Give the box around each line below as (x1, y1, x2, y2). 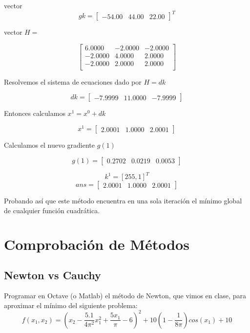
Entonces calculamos (4, 108, 65, 118)
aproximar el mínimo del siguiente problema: (4, 300, 138, 310)
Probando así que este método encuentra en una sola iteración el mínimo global (4, 196, 242, 206)
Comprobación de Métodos (4, 234, 189, 254)
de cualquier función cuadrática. (4, 205, 100, 215)
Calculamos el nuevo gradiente (4, 140, 95, 150)
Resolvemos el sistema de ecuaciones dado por (4, 76, 142, 87)
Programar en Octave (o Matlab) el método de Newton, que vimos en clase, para (4, 290, 246, 300)
